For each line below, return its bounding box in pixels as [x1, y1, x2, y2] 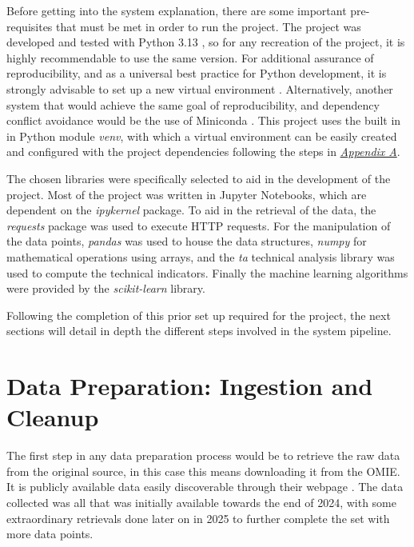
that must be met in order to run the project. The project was [56, 18, 361, 34]
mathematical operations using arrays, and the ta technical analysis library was [6, 248, 395, 265]
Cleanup [6, 401, 99, 433]
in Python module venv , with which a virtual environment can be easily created [6, 127, 397, 144]
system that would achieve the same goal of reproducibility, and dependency [6, 96, 380, 113]
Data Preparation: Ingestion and [6, 369, 373, 402]
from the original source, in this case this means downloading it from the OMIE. [6, 462, 400, 479]
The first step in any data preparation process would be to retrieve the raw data [6, 447, 400, 464]
